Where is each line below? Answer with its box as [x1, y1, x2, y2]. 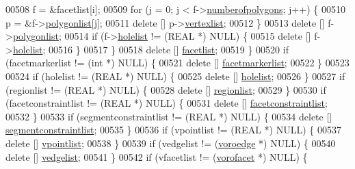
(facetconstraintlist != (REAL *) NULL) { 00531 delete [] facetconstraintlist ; [5, 96, 328, 110]
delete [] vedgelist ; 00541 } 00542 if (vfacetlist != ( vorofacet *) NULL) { [5, 149, 308, 164]
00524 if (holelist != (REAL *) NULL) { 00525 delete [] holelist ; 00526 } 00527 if [5, 68, 345, 83]
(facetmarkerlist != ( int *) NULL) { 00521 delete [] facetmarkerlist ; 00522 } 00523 [5, 55, 350, 70]
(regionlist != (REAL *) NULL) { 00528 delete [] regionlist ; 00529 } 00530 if [5, 82, 326, 96]
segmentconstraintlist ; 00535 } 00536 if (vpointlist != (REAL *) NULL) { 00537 [5, 122, 341, 137]
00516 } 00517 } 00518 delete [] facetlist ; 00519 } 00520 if [49, 42, 289, 56]
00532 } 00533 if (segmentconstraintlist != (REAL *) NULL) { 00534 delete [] [5, 109, 332, 123]
